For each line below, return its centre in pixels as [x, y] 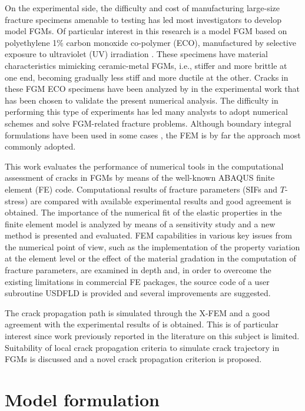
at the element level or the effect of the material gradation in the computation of [150, 258]
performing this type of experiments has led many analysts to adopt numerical [146, 112]
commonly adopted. [40, 146]
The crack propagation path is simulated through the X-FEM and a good [137, 312]
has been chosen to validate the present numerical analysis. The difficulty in [142, 100]
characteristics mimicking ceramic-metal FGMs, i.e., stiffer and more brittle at [146, 65]
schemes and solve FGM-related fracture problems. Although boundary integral [148, 123]
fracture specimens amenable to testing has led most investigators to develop [143, 19]
